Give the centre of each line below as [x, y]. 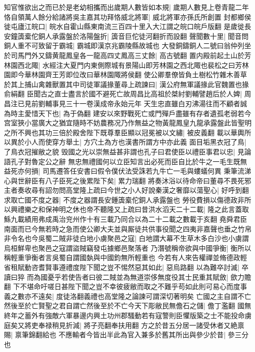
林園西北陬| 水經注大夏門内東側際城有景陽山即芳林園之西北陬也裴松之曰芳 [123, 65]
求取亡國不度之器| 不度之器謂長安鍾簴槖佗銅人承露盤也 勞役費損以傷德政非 [124, 199]
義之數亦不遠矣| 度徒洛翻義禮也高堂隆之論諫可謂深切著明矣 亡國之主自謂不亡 [128, 296]
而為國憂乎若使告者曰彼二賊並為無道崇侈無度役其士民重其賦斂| [127, 277]
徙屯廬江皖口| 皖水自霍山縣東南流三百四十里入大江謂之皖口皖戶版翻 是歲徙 [124, 26]
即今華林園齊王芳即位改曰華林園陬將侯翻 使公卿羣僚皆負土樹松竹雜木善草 [129, 74]
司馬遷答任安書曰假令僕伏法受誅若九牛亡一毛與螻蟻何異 [132, 171]
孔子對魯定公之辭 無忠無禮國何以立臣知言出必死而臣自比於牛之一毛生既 [125, 161]
